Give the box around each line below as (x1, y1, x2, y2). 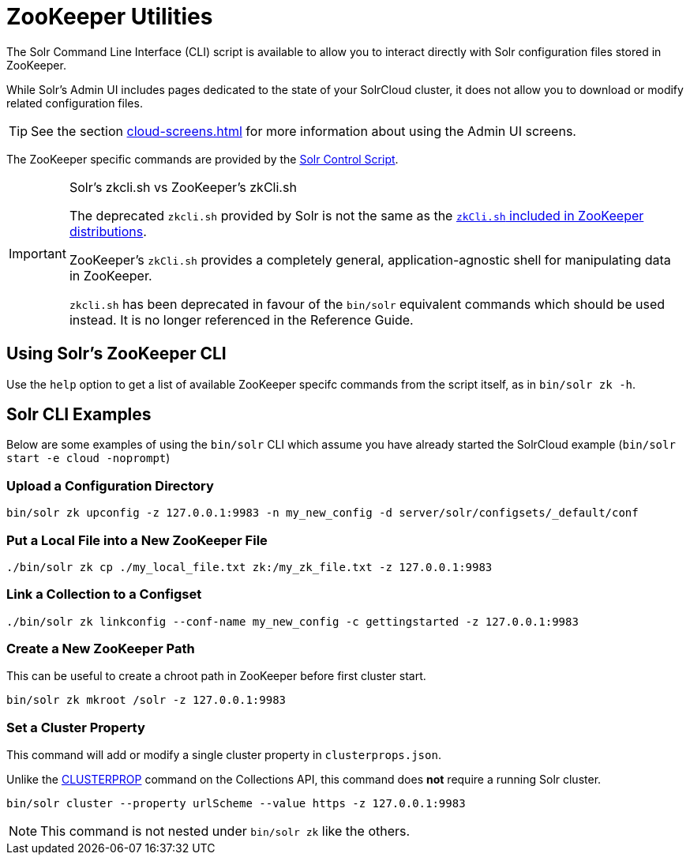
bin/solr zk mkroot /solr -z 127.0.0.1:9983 (6, 694, 287, 707)
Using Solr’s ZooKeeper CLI (6, 344, 227, 364)
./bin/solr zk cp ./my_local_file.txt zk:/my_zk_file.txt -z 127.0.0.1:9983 (6, 560, 493, 573)
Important (9, 245, 66, 261)
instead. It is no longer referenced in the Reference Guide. (69, 311, 414, 328)
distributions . (69, 223, 147, 239)
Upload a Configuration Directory (6, 477, 214, 494)
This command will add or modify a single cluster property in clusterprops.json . (6, 748, 441, 762)
